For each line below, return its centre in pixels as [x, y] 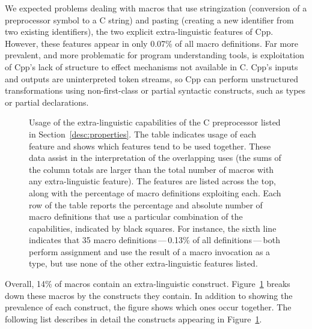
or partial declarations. [47, 102]
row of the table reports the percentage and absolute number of [146, 204]
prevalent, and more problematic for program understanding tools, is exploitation [154, 55]
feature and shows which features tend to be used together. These [150, 146]
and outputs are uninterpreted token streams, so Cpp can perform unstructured [152, 78]
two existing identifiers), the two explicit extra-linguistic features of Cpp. [139, 32]
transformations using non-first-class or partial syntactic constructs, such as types [155, 90]
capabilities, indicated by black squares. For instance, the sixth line [153, 228]
